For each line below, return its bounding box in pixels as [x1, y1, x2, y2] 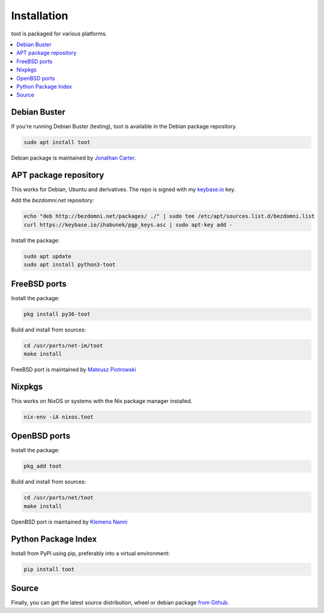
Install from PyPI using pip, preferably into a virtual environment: [11, 549, 170, 557]
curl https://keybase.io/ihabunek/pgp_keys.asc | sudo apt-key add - [23, 221, 233, 228]
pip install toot [23, 566, 75, 573]
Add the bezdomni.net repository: [11, 197, 94, 204]
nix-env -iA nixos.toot [23, 413, 94, 420]
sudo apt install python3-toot [23, 261, 116, 268]
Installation [11, 9, 68, 22]
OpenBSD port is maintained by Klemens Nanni [11, 518, 128, 525]
